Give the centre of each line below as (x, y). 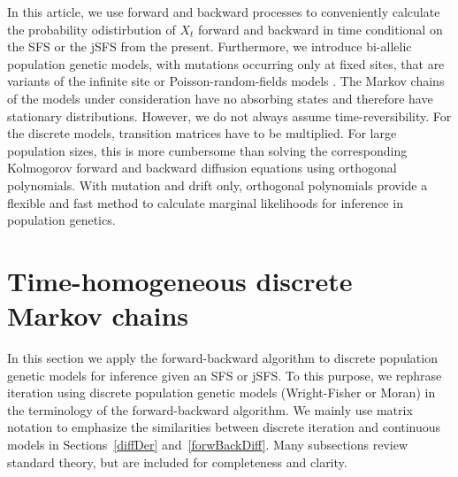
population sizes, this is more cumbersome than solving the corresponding (207, 150)
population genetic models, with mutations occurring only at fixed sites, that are (226, 63)
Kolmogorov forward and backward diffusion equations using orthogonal (202, 168)
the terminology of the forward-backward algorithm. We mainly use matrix (210, 409)
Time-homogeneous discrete (180, 280)
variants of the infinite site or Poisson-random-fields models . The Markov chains (226, 81)
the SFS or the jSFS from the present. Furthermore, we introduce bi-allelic (210, 46)
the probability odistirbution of (92, 29)
